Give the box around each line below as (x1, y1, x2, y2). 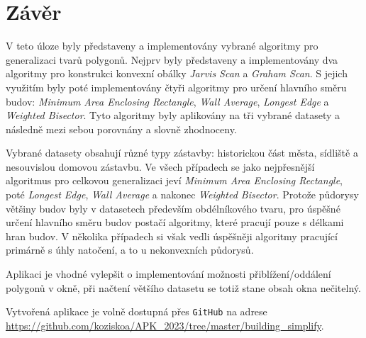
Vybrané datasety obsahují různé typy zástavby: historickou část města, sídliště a (6, 145, 358, 160)
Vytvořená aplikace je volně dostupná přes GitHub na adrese (6, 304, 267, 319)
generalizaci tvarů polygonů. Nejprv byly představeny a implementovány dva (6, 52, 338, 67)
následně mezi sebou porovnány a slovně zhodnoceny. (6, 121, 237, 136)
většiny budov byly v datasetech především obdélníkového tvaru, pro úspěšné (6, 201, 340, 215)
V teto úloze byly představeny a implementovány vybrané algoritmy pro (6, 38, 318, 53)
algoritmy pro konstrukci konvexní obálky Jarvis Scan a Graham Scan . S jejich (6, 66, 348, 81)
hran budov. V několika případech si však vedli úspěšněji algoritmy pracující (6, 228, 338, 243)
